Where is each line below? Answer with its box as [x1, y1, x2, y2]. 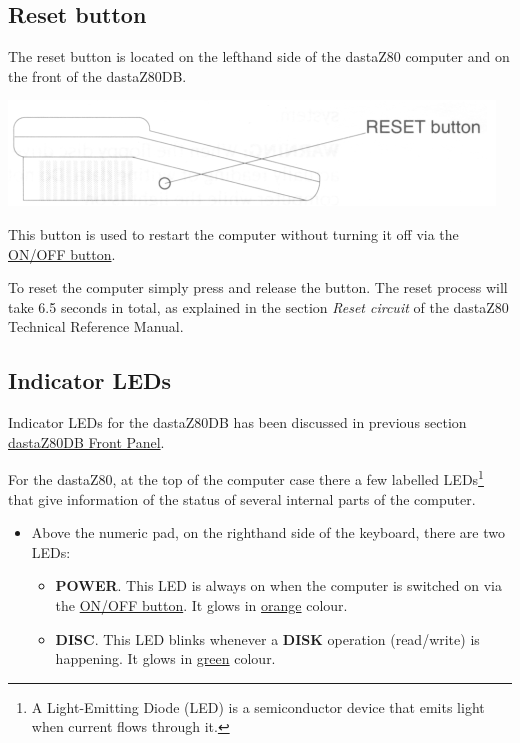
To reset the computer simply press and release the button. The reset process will [8, 277, 508, 298]
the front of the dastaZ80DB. [8, 65, 187, 86]
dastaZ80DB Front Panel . [8, 431, 165, 452]
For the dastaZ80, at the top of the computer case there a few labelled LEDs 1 [8, 466, 484, 489]
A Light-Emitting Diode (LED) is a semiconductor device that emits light [31, 696, 485, 717]
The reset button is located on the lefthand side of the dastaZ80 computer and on [8, 46, 510, 67]
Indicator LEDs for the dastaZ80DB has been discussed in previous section [8, 412, 467, 433]
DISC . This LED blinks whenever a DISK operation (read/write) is [55, 628, 480, 649]
